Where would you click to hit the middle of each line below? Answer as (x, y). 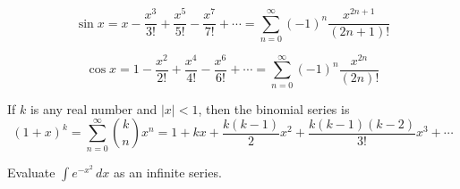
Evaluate (31, 172)
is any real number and (94, 108)
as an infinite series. (168, 172)
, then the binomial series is (274, 108)
